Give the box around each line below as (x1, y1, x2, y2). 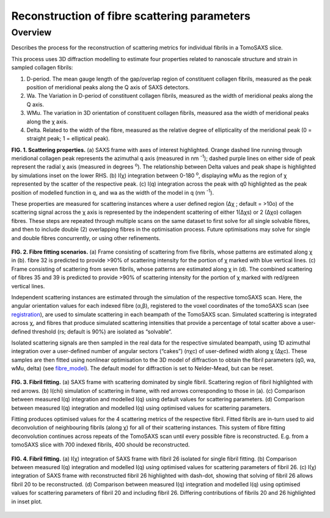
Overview (11, 27, 52, 38)
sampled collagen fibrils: (11, 64, 73, 71)
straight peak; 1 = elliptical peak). (26, 135, 110, 142)
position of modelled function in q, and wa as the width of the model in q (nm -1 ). (11, 188, 214, 196)
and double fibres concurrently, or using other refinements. (11, 234, 161, 241)
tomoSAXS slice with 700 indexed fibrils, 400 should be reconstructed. (11, 441, 190, 448)
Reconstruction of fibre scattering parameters (11, 9, 251, 23)
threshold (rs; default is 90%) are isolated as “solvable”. (32, 327, 172, 335)
